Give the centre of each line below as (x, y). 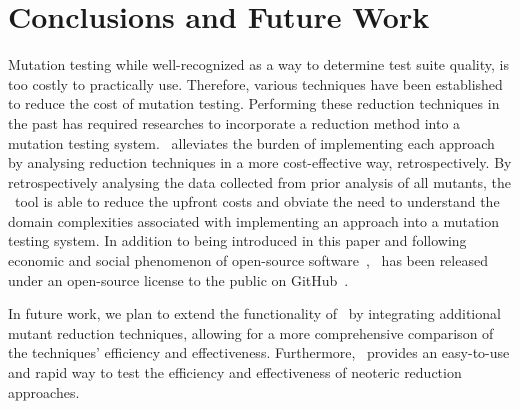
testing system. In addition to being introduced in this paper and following (237, 240)
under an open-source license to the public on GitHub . (178, 279)
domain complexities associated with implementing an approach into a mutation (254, 220)
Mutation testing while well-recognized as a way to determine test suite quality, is (258, 64)
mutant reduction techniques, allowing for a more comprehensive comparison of (251, 332)
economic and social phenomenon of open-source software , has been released (248, 260)
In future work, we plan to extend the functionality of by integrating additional (254, 313)
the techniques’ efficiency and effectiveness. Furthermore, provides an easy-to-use (259, 352)
